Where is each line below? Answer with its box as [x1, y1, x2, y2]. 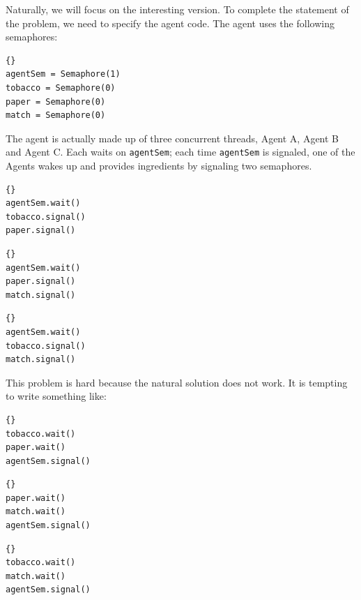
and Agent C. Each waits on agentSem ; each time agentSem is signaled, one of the [6, 144, 355, 159]
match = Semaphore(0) [6, 110, 106, 121]
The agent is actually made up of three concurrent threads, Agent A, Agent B [6, 130, 339, 145]
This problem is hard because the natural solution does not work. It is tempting [6, 375, 348, 389]
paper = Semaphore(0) [6, 96, 106, 107]
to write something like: [6, 389, 107, 403]
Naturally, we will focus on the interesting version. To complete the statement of [6, 2, 349, 16]
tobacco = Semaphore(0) [6, 82, 116, 93]
